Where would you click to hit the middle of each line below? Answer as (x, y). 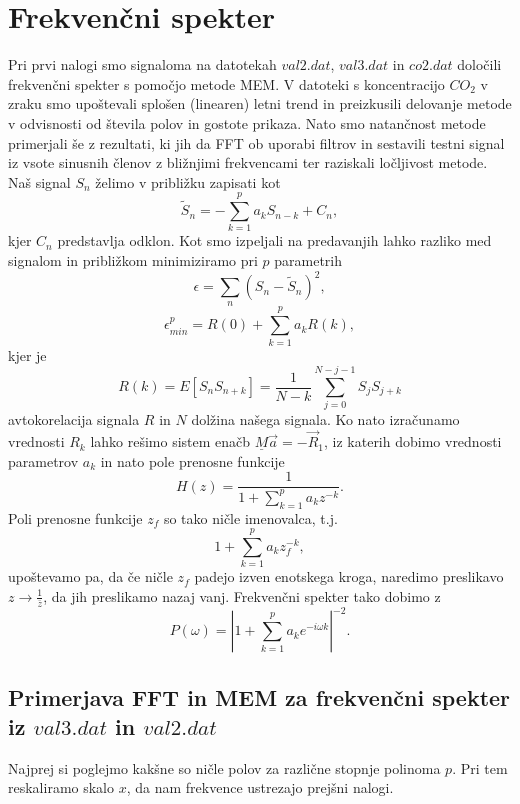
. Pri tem (480, 767)
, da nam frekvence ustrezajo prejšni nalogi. (260, 787)
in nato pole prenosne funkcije (192, 460)
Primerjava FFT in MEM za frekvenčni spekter (259, 696)
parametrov (43, 460)
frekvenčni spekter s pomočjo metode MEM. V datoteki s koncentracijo (226, 83)
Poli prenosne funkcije (75, 517)
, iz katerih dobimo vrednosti (413, 441)
